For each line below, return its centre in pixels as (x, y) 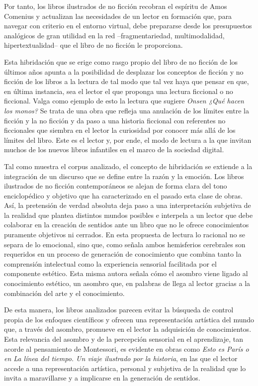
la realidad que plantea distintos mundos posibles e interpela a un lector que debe (129, 215)
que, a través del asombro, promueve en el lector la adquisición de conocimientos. (128, 329)
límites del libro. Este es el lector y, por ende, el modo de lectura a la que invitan (128, 140)
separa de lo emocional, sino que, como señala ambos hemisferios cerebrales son (125, 244)
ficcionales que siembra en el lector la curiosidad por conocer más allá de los (120, 130)
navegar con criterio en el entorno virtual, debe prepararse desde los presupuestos (128, 26)
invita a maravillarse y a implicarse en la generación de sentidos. (102, 378)
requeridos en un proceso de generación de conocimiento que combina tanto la (123, 254)
